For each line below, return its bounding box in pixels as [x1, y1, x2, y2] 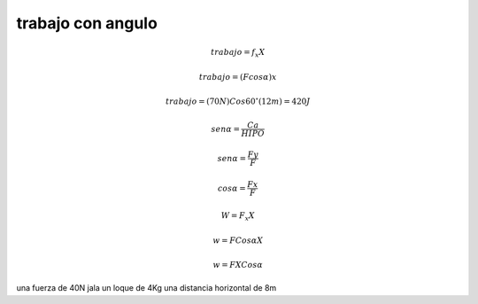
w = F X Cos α [212, 260, 264, 269]
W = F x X [220, 211, 256, 222]
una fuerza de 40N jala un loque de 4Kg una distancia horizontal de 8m [16, 283, 277, 293]
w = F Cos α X [212, 235, 264, 246]
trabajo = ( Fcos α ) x [199, 72, 277, 82]
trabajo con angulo [16, 13, 158, 33]
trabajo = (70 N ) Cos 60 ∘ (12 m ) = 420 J [165, 95, 311, 106]
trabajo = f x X [211, 47, 266, 59]
